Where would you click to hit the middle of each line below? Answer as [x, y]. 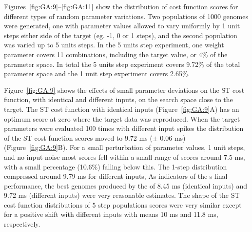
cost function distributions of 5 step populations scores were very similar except [123, 204]
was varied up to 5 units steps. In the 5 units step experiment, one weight [114, 45]
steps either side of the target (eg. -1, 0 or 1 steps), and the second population [121, 35]
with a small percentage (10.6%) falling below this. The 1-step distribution [116, 166]
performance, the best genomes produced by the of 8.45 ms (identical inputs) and [126, 185]
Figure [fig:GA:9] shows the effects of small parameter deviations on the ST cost [124, 90]
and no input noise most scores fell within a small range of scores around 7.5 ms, [125, 157]
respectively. [22, 224]
